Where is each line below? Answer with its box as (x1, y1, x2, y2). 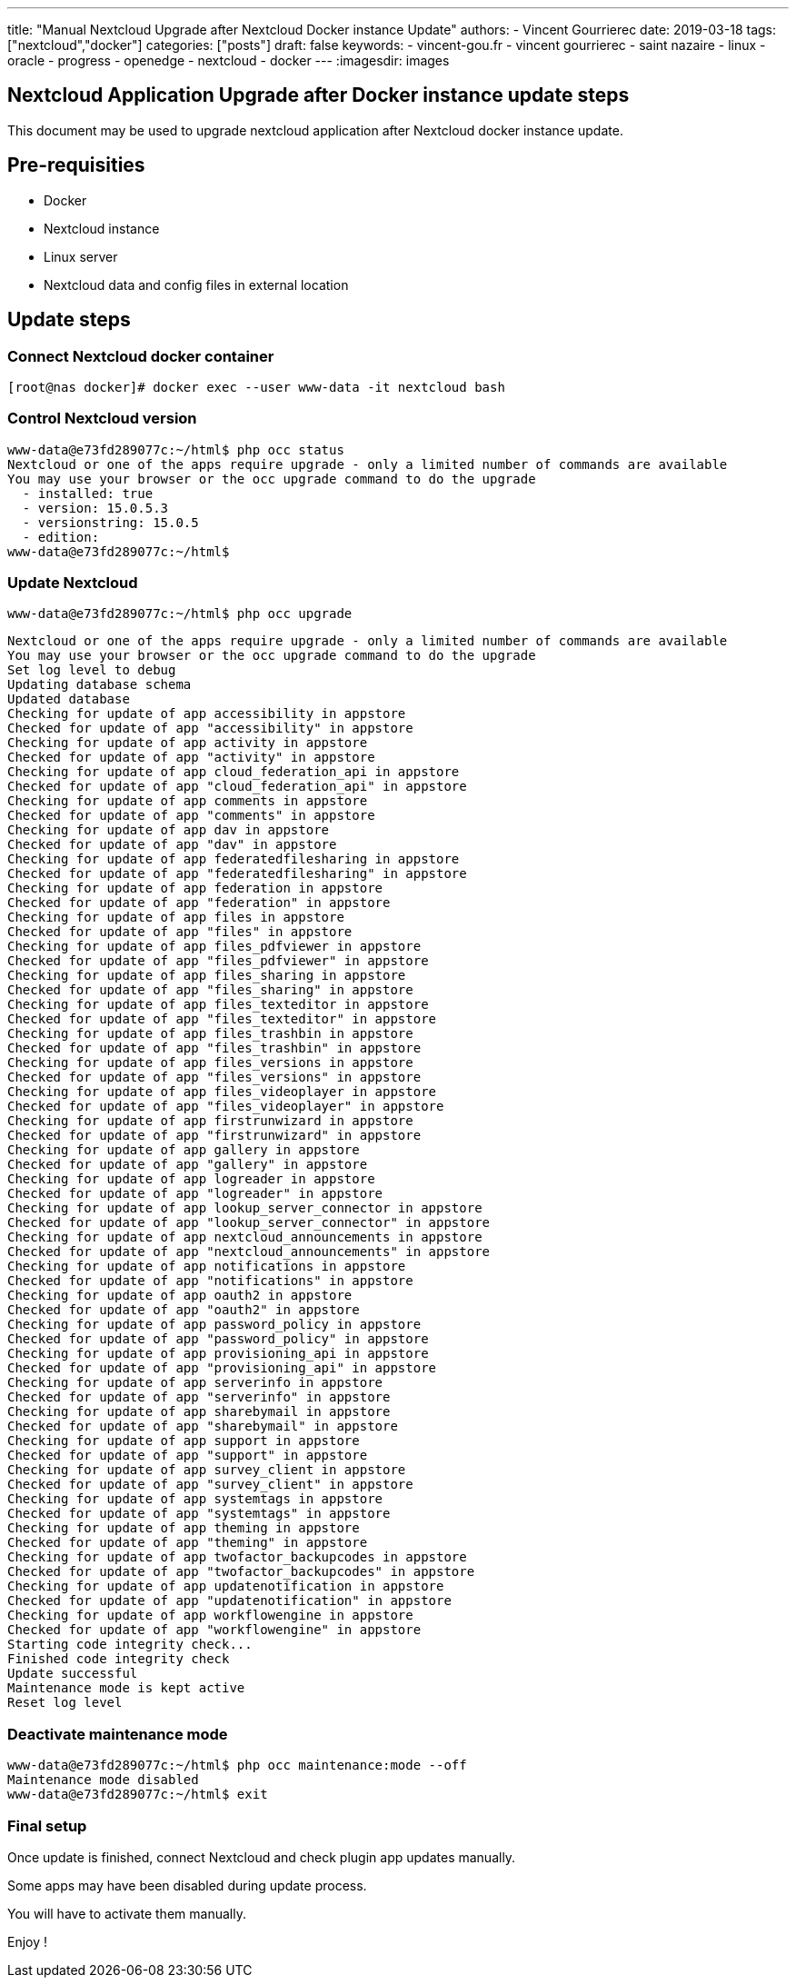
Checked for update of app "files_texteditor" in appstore (7, 1012, 437, 1027)
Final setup (7, 1816, 87, 1835)
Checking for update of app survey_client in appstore (7, 1462, 406, 1478)
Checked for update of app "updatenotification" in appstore (7, 1593, 452, 1609)
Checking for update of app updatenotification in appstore (7, 1579, 444, 1594)
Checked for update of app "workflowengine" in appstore (7, 1622, 422, 1638)
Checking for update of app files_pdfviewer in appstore (7, 939, 422, 954)
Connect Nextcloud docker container (7, 346, 274, 365)
